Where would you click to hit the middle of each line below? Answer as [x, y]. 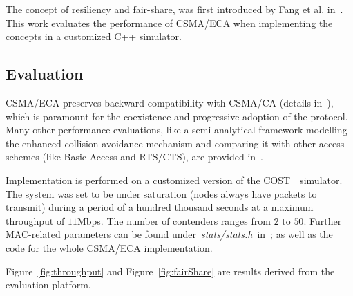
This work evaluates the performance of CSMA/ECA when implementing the [169, 22]
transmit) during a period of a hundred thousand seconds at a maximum [160, 207]
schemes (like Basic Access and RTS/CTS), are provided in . [134, 157]
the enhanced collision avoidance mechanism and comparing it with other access [175, 143]
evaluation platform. [48, 285]
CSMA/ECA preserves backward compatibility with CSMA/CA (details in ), [170, 102]
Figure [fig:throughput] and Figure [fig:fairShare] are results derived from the [170, 271]
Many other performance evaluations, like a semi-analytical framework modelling [176, 130]
